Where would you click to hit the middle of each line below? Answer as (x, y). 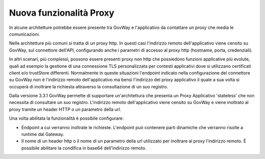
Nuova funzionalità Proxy (62, 13)
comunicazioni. (25, 34)
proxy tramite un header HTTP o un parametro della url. (65, 109)
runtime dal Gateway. (43, 134)
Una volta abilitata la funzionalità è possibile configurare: (66, 118)
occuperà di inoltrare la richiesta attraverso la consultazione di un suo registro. (89, 86)
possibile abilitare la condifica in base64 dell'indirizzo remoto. (84, 148)
